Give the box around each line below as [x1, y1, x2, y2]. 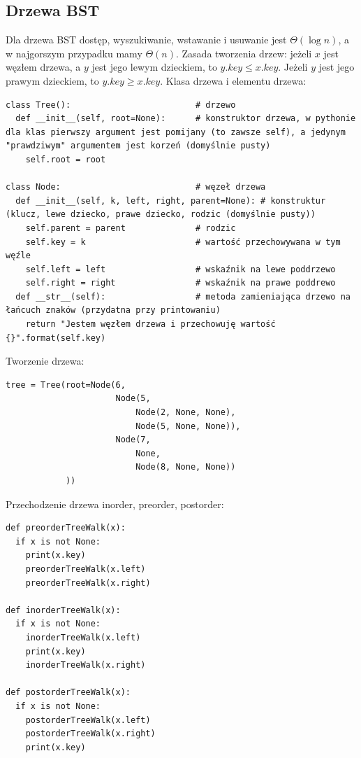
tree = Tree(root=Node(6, [6, 379, 126, 390]
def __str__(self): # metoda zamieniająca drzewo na [15, 291, 351, 302]
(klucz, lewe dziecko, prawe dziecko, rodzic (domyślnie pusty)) [6, 209, 316, 220]
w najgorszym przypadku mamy [6, 45, 142, 60]
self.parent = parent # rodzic [25, 223, 236, 233]
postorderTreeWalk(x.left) [25, 715, 151, 725]
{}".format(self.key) [6, 332, 106, 343]
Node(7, [115, 435, 151, 445]
